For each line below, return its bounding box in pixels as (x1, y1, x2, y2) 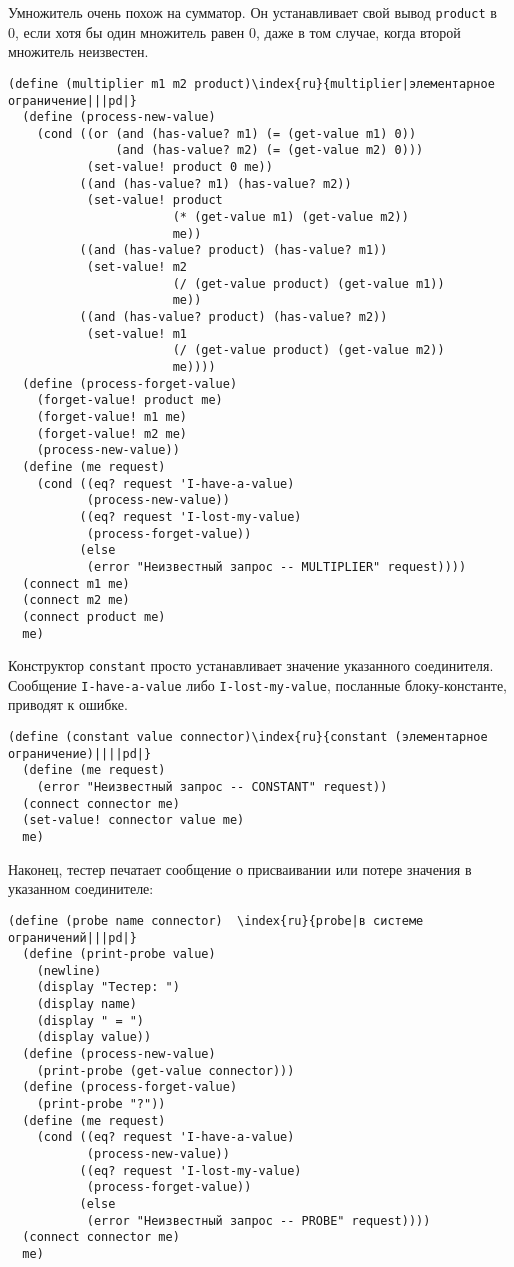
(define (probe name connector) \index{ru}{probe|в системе (8, 913, 424, 928)
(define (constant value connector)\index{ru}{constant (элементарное (8, 730, 488, 745)
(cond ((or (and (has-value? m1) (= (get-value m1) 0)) (36, 126, 417, 141)
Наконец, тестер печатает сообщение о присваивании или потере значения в (8, 858, 472, 879)
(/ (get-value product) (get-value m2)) (172, 343, 445, 358)
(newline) (36, 963, 102, 978)
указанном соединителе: (8, 878, 154, 899)
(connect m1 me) (22, 576, 130, 591)
